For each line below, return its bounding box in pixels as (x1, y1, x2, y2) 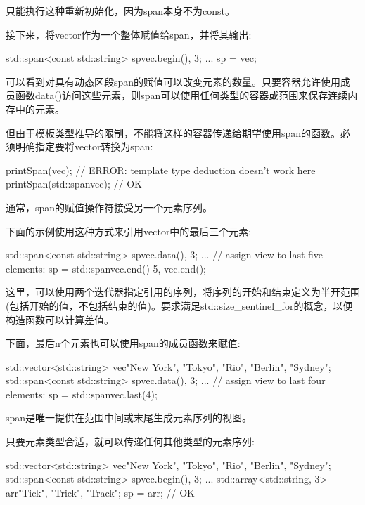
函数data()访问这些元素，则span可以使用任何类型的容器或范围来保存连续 (15, 88, 348, 103)
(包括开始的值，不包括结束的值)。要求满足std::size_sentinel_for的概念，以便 (6, 298, 353, 313)
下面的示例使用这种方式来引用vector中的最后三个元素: (6, 223, 252, 238)
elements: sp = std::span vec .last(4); (6, 386, 158, 401)
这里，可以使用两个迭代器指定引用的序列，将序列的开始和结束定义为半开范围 (6, 284, 360, 299)
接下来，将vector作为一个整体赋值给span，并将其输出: (6, 27, 252, 41)
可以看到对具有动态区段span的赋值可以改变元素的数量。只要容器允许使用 (6, 74, 341, 88)
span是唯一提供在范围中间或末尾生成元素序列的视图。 (6, 410, 252, 425)
